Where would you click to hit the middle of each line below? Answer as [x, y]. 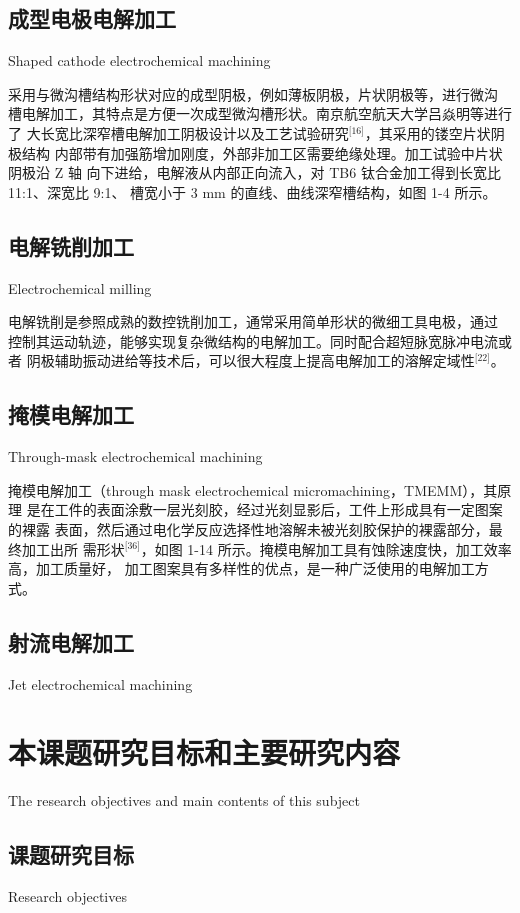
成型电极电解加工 [92, 18]
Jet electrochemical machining [100, 683]
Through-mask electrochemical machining [135, 456]
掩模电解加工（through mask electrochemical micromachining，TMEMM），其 [253, 489]
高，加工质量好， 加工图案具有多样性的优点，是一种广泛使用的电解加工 [241, 568]
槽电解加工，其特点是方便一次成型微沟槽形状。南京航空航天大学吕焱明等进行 [260, 113]
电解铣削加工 [71, 245]
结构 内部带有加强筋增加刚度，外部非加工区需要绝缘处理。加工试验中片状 [262, 152]
